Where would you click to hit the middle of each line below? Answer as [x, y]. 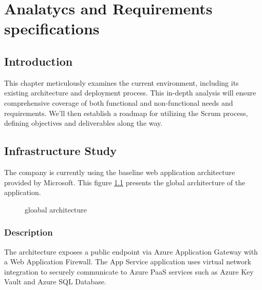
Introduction [39, 61]
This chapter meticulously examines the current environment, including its [121, 82]
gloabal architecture [56, 209]
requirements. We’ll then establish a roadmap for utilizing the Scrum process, [126, 113]
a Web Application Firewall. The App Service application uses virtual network [128, 262]
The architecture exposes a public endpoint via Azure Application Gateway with [131, 251]
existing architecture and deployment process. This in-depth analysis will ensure [130, 93]
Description [29, 232]
